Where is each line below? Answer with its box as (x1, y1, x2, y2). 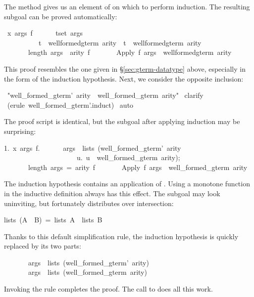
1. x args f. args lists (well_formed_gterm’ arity (4, 142, 181, 153)
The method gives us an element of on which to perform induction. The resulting (4, 1, 250, 11)
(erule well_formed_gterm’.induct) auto (7, 99, 134, 110)
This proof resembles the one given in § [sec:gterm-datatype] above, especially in (4, 63, 246, 74)
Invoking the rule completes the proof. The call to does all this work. (4, 284, 213, 294)
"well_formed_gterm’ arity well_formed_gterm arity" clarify (7, 90, 203, 100)
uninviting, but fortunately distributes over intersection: (4, 198, 174, 208)
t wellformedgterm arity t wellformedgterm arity (38, 37, 202, 47)
